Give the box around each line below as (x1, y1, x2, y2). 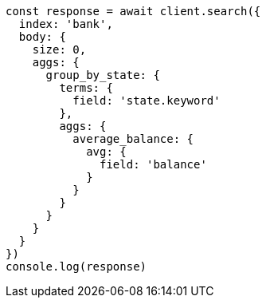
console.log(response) (6, 260, 147, 273)
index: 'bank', (18, 18, 113, 30)
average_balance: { (72, 132, 194, 145)
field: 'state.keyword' (72, 94, 221, 107)
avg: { (86, 145, 127, 158)
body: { (18, 30, 66, 43)
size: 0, (32, 43, 87, 56)
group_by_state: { (45, 69, 160, 81)
